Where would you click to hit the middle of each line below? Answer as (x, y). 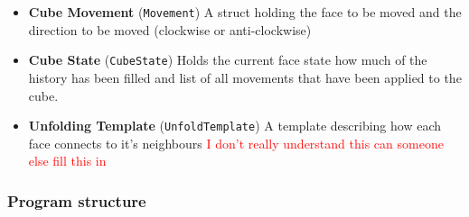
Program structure (77, 200)
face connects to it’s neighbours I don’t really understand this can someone (236, 143)
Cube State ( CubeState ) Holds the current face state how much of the (228, 60)
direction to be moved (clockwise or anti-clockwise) (170, 29)
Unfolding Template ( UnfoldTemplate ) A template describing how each (235, 126)
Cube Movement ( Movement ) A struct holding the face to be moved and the (245, 12)
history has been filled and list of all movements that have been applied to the (245, 77)
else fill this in (67, 161)
